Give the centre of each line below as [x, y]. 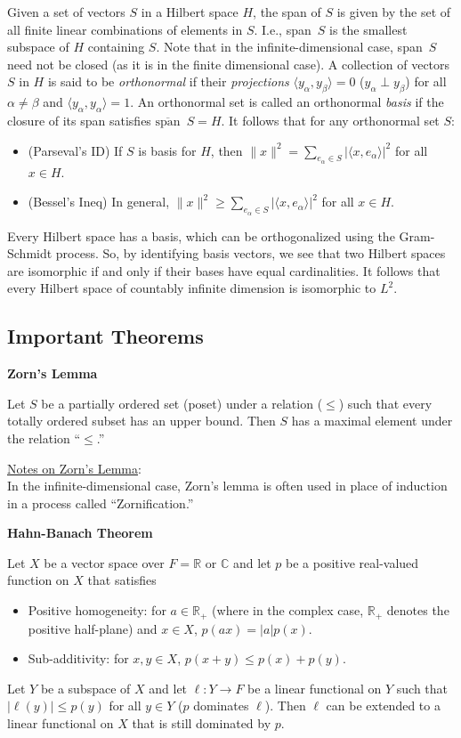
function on [38, 580]
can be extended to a [383, 706]
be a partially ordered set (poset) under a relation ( [182, 403]
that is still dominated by [202, 722]
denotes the [418, 610]
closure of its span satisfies [79, 120]
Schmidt [30, 253]
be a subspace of [85, 688]
